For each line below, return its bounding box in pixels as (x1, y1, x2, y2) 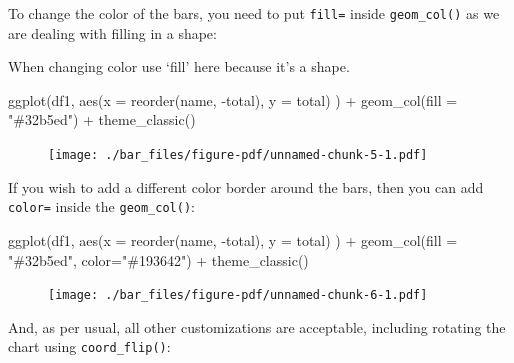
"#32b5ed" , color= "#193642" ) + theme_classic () (8, 249, 309, 270)
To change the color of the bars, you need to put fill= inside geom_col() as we (8, 3, 500, 23)
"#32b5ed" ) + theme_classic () (8, 109, 196, 130)
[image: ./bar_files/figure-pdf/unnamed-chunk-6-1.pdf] (48, 288, 428, 303)
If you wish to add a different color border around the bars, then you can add (8, 176, 484, 197)
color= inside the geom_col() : (8, 196, 195, 217)
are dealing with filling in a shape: (8, 22, 217, 43)
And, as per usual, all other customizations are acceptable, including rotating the (8, 316, 506, 337)
